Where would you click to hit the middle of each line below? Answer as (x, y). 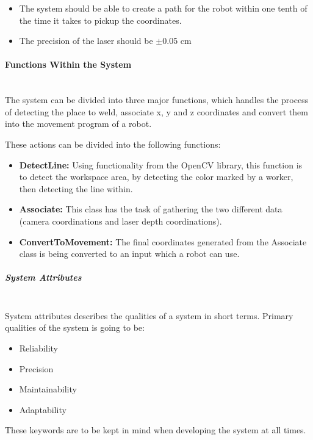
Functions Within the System (68, 64)
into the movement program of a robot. (78, 124)
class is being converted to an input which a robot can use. (129, 254)
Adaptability (43, 409)
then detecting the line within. (76, 188)
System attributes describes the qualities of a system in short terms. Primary (149, 315)
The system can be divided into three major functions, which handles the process (157, 100)
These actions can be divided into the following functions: (113, 144)
